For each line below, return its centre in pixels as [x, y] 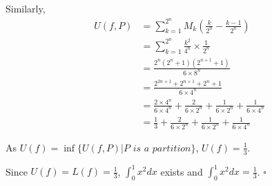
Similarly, [26, 8]
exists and [182, 171]
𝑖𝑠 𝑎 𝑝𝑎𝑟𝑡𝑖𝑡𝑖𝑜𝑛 [162, 148]
